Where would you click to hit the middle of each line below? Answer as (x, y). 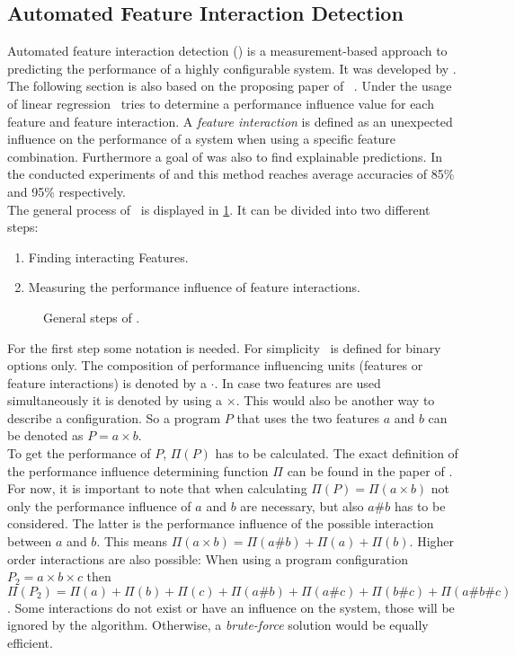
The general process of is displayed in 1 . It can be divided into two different (219, 209)
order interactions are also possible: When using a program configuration (208, 558)
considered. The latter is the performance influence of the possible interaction (221, 523)
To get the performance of (79, 453)
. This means (132, 541)
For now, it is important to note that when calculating (157, 488)
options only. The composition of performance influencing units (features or (215, 365)
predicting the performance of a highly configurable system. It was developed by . (232, 68)
